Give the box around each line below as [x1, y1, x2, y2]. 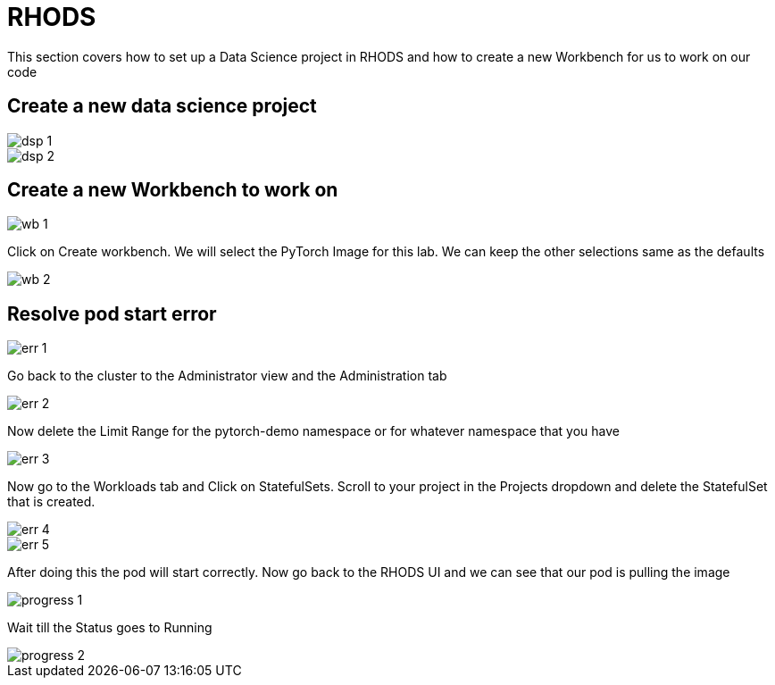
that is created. [7, 494, 96, 510]
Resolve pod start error [7, 302, 217, 325]
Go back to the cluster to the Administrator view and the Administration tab [7, 368, 447, 384]
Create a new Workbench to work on [7, 179, 338, 202]
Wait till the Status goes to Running [7, 620, 212, 636]
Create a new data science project [7, 95, 317, 118]
